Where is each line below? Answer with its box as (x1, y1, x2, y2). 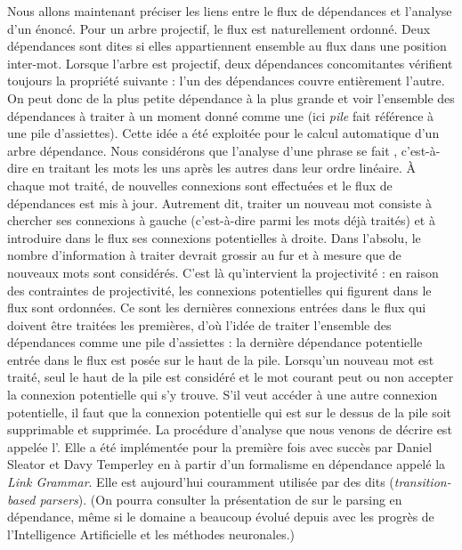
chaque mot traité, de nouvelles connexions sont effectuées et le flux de (7, 175, 393, 194)
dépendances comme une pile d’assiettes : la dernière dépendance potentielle (7, 333, 423, 352)
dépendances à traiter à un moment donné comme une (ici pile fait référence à (7, 106, 434, 125)
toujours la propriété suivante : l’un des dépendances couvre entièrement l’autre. (7, 71, 445, 90)
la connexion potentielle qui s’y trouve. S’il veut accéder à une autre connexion (7, 385, 438, 404)
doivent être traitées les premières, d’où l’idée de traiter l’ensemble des (7, 315, 392, 334)
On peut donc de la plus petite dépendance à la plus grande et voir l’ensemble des (7, 88, 455, 107)
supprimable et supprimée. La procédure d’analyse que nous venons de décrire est (7, 420, 452, 439)
